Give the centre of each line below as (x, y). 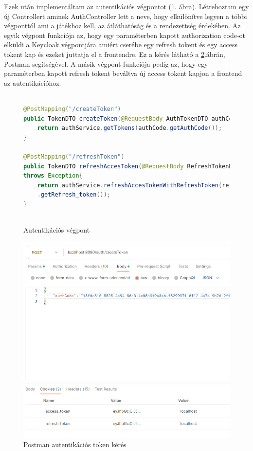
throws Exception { (53, 176)
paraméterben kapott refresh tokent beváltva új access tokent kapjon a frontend (123, 73)
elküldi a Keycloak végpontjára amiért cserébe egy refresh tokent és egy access (121, 45)
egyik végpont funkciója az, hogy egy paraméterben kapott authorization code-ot (125, 35)
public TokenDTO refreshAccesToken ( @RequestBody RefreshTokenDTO (131, 166)
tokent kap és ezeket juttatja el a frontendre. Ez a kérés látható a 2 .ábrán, (115, 54)
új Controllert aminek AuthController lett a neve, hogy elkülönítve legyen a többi (126, 16)
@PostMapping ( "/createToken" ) (72, 109)
